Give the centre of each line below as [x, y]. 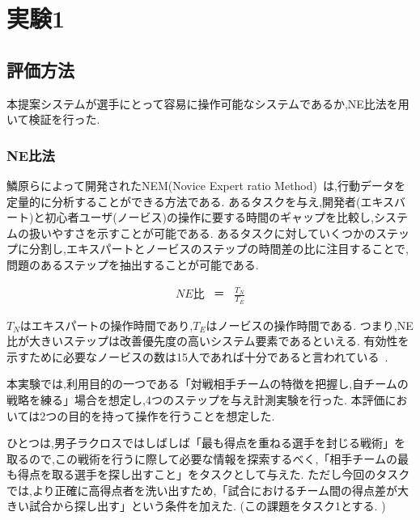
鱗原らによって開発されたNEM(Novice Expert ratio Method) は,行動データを [206, 185]
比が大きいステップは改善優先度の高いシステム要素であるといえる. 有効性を [208, 341]
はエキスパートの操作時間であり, [106, 325]
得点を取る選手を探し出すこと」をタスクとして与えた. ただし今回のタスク [214, 474]
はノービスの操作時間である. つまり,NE [310, 325]
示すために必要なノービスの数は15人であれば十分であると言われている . [197, 356]
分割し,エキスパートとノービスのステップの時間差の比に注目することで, [218, 249]
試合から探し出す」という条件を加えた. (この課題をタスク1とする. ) [207, 506]
